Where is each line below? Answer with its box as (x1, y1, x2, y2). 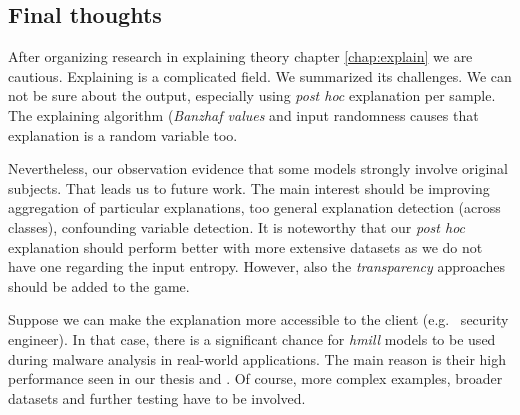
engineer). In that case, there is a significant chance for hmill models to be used (8, 328, 496, 349)
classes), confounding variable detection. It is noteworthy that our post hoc (8, 216, 466, 237)
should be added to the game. (8, 275, 190, 296)
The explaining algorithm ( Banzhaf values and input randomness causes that (8, 104, 479, 125)
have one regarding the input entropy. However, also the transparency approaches (8, 256, 505, 277)
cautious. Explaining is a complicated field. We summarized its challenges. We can (8, 65, 512, 86)
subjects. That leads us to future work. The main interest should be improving (8, 177, 490, 198)
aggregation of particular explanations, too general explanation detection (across (8, 197, 501, 218)
